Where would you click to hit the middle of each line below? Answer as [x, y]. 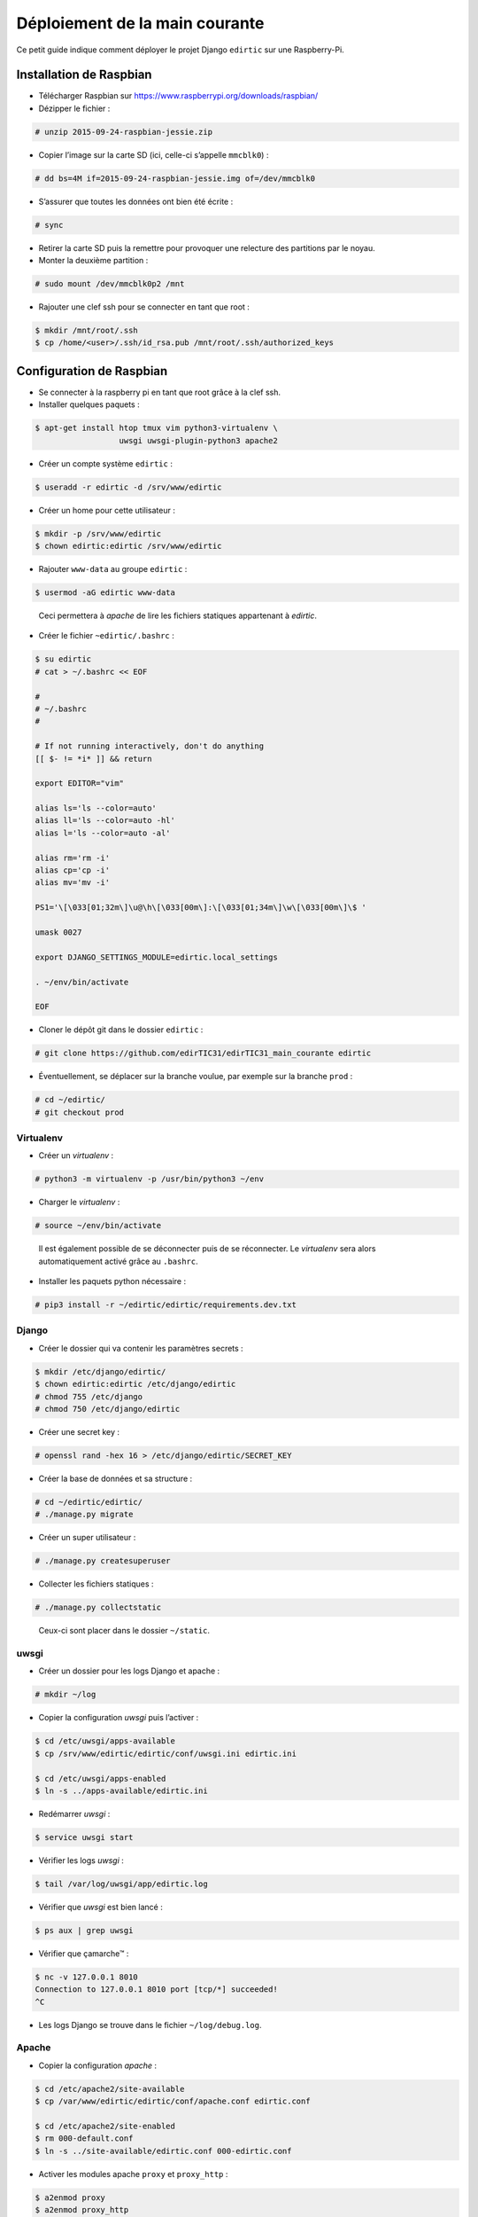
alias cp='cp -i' [73, 870]
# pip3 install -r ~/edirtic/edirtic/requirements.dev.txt [166, 1305]
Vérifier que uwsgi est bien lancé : [100, 1907]
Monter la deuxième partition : [93, 261]
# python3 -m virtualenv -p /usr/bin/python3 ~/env [150, 1179]
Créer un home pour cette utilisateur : [107, 510]
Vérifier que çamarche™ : [84, 1953]
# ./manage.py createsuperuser [103, 1561]
